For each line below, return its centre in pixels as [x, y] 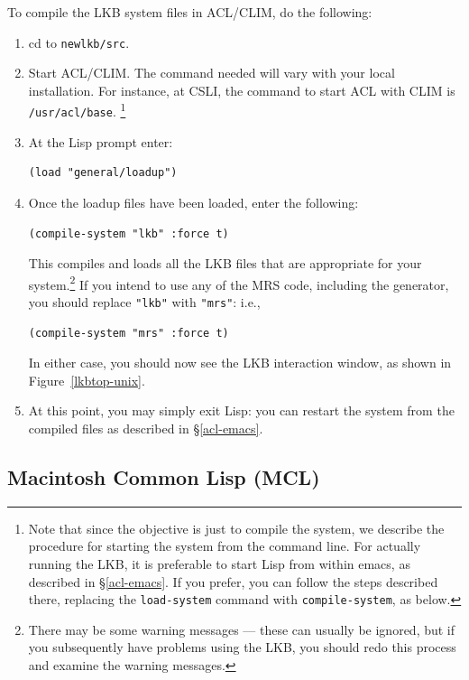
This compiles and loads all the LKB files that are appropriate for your [225, 263]
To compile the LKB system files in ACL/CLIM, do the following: [190, 12]
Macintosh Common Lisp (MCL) [164, 476]
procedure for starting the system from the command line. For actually [225, 546]
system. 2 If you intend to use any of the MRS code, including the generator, [239, 283]
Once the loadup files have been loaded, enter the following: [193, 202]
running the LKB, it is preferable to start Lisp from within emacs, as [219, 563]
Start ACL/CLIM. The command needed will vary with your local [212, 73]
